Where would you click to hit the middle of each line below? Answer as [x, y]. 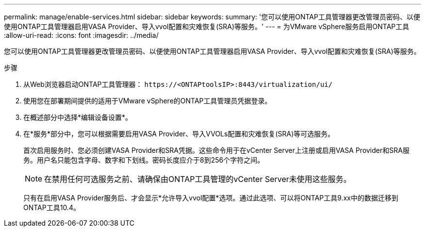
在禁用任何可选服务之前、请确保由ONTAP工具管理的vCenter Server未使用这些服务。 [198, 179]
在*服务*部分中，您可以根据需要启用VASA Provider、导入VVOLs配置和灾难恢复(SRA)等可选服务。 [179, 134]
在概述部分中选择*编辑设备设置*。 [78, 117]
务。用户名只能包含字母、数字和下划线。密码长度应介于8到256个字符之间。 [144, 160]
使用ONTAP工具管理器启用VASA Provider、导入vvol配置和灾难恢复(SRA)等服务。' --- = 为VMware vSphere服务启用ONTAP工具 [207, 26]
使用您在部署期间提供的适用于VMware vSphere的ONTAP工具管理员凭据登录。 [147, 101]
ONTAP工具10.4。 [52, 207]
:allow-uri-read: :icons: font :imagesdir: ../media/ [81, 35]
